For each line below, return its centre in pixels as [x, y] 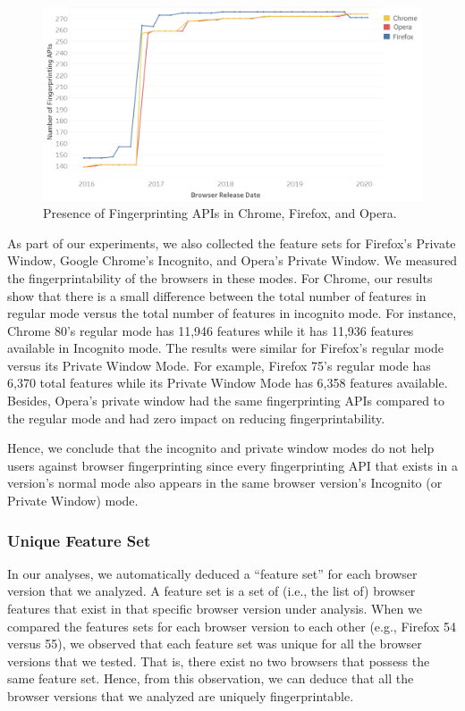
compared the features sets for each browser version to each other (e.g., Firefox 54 [232, 626]
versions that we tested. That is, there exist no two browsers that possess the [219, 661]
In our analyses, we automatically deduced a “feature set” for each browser [212, 573]
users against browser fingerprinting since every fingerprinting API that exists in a [232, 465]
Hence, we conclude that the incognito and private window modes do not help [221, 448]
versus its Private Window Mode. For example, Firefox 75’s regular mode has [219, 365]
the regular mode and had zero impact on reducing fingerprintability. [196, 418]
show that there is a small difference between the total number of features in [217, 295]
